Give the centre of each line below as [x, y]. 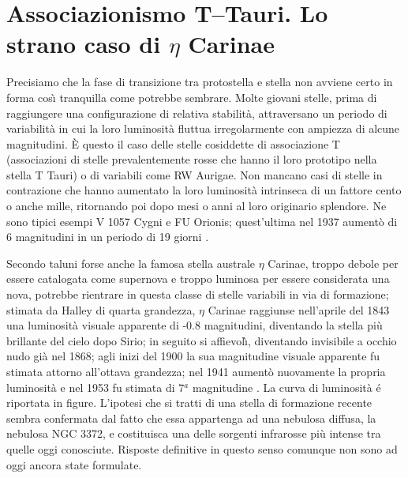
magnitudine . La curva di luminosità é [286, 387]
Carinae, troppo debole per [333, 263]
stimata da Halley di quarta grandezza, [101, 309]
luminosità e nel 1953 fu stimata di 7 [95, 387]
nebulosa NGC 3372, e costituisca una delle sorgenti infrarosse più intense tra [194, 433]
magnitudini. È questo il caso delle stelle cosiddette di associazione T [173, 143]
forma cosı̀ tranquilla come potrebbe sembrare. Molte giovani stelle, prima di [192, 97]
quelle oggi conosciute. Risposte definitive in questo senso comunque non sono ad [202, 448]
